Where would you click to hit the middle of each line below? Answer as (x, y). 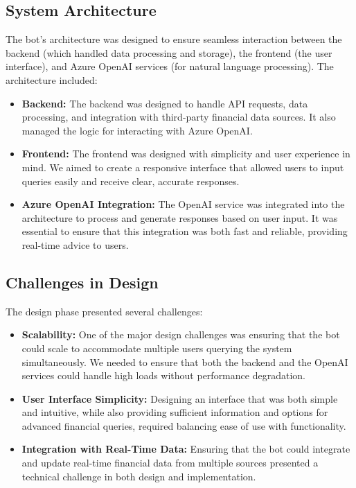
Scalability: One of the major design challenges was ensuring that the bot (181, 334)
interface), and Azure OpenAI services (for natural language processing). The (170, 66)
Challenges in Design (82, 282)
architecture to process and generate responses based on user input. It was (180, 217)
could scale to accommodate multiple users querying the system (157, 348)
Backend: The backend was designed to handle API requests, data (165, 103)
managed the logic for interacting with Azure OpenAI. (137, 130)
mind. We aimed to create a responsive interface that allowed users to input (183, 167)
